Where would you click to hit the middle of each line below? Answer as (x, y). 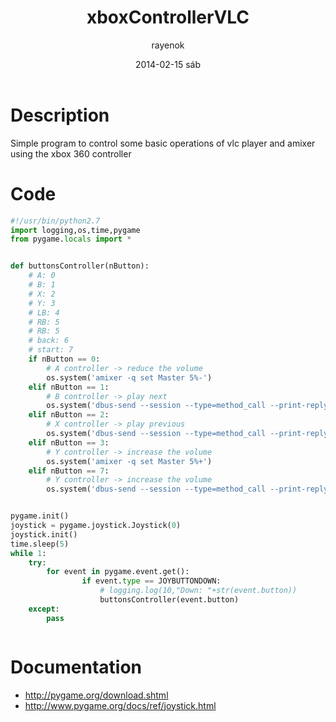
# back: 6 (49, 341)
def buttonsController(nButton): (80, 266)
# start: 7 (51, 350)
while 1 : (28, 553)
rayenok (168, 45)
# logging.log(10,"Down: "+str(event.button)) (198, 591)
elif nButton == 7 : (69, 471)
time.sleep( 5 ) (40, 544)
